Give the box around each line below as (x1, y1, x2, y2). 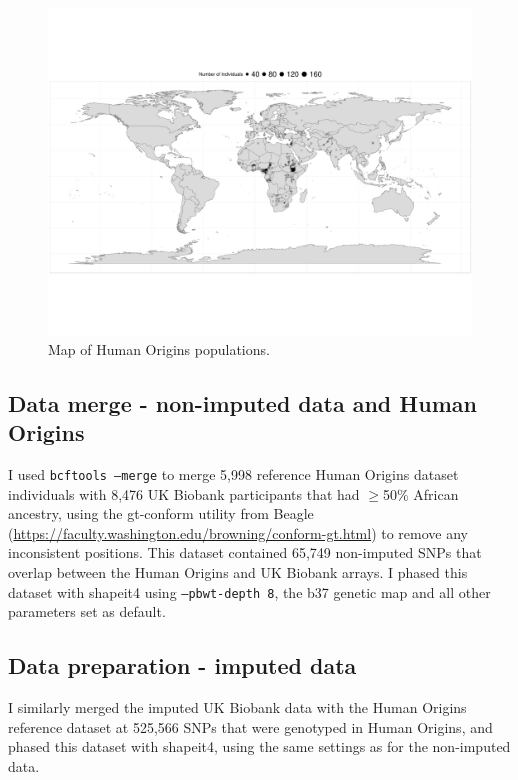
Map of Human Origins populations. (48, 338, 270, 359)
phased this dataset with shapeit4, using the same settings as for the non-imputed (8, 736, 511, 757)
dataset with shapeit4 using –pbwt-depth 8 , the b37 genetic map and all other (8, 581, 491, 602)
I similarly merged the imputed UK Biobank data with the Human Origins (8, 696, 467, 717)
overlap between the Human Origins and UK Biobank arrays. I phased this (8, 561, 468, 582)
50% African (382, 483, 459, 504)
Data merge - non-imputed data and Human (8, 387, 477, 418)
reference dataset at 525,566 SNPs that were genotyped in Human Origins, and (8, 716, 493, 737)
